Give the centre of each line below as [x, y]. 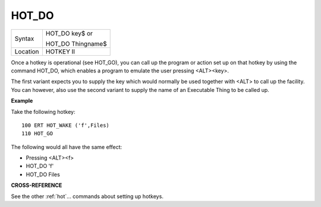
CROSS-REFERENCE [37, 185]
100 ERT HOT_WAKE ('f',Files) [66, 125]
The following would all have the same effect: [67, 147]
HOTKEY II [60, 52]
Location [27, 52]
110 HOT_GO [37, 134]
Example [22, 101]
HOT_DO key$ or [69, 33]
